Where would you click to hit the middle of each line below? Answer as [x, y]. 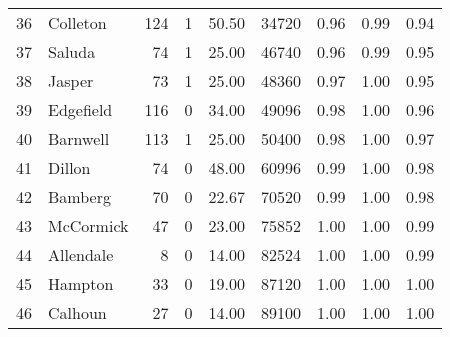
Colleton [77, 22]
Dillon [69, 167]
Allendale [81, 254]
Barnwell [79, 138]
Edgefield [80, 109]
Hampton [81, 283]
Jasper [71, 80]
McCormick [88, 225]
